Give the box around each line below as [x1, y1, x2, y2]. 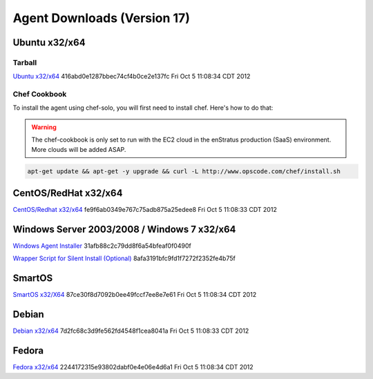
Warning [31, 123, 57, 131]
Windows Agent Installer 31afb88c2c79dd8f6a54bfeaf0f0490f [12, 242, 191, 250]
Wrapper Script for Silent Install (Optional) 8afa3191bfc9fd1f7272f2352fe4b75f [12, 254, 236, 262]
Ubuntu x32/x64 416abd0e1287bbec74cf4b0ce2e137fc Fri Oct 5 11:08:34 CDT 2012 [12, 72, 251, 81]
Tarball [12, 57, 37, 67]
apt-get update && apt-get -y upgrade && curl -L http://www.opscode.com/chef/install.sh [27, 167, 341, 175]
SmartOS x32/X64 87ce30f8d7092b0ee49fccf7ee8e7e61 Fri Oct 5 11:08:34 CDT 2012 [12, 291, 257, 299]
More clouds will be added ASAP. [31, 145, 126, 153]
